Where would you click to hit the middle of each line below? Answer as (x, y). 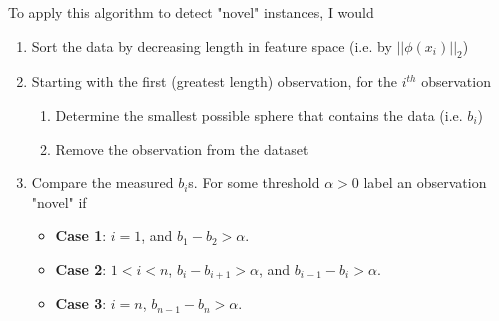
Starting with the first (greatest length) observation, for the (214, 81)
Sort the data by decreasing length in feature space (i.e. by (211, 45)
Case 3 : (81, 303)
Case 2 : (81, 268)
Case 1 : (81, 235)
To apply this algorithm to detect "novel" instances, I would (191, 12)
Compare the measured (102, 182)
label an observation (425, 182)
